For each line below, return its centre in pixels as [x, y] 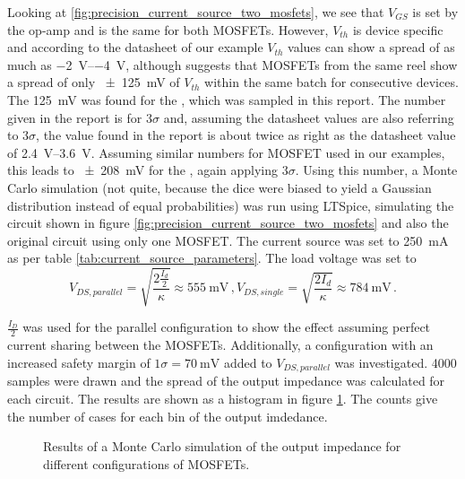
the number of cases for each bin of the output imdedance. [168, 416]
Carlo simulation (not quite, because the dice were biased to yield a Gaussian [220, 187]
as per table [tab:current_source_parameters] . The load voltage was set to [212, 258]
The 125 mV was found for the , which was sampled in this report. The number [227, 99]
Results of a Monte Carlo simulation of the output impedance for [222, 446]
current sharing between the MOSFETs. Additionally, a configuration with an [220, 345]
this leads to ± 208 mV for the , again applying [142, 170]
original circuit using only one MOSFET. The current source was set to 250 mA [228, 240]
